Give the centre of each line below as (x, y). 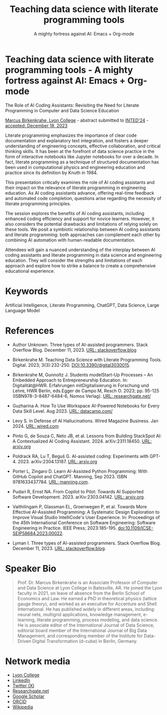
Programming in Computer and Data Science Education (62, 110)
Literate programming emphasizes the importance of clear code (71, 135)
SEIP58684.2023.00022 (37, 533)
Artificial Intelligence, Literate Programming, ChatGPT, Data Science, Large (82, 305)
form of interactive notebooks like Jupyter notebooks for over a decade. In (82, 156)
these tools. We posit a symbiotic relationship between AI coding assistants (83, 229)
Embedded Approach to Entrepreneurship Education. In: (70, 380)
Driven (24, 641)
